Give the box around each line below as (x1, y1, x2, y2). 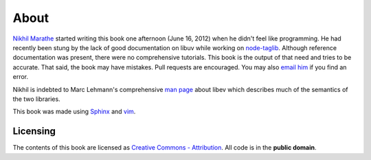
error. (12, 73, 29, 81)
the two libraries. (12, 95, 61, 103)
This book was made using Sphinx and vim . (12, 107, 136, 116)
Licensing (12, 126, 56, 137)
